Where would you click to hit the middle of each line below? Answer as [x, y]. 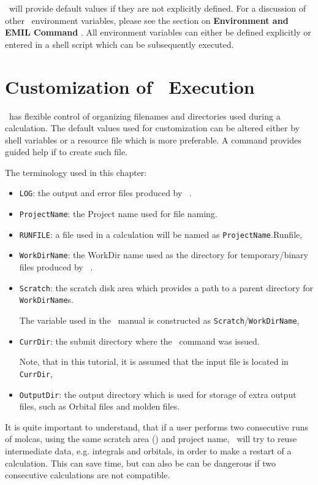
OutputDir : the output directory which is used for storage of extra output [158, 394]
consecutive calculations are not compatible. [88, 475]
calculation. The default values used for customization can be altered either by [153, 128]
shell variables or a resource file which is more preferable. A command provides [153, 139]
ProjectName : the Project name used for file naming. [118, 214]
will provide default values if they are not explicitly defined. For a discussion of [157, 8]
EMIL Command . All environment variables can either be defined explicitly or [158, 32]
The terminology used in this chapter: [76, 172]
